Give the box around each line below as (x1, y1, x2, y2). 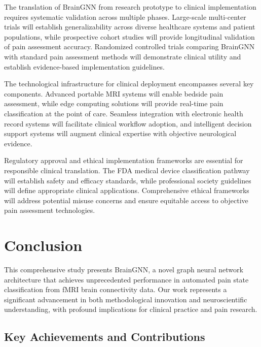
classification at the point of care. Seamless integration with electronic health (4, 108, 243, 118)
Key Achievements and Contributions (4, 329, 205, 344)
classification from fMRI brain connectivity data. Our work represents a (4, 284, 227, 295)
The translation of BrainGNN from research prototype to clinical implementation (4, 2, 256, 12)
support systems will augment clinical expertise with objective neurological (4, 128, 237, 139)
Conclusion (4, 235, 83, 256)
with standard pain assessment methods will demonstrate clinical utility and (4, 51, 241, 61)
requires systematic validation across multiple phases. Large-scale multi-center (4, 11, 246, 22)
